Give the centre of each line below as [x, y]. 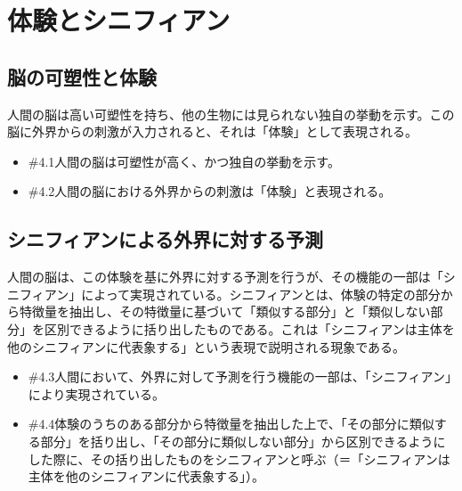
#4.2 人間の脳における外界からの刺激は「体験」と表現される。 [210, 191]
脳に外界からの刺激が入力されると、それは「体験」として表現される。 [213, 131]
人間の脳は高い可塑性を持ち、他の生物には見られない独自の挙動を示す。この [231, 114]
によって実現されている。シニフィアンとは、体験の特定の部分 [261, 294]
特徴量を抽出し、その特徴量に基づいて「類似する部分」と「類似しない [225, 311]
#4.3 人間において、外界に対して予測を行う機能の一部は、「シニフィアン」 [239, 376]
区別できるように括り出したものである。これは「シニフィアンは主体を [249, 328]
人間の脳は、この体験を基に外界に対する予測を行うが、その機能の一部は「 [225, 277]
